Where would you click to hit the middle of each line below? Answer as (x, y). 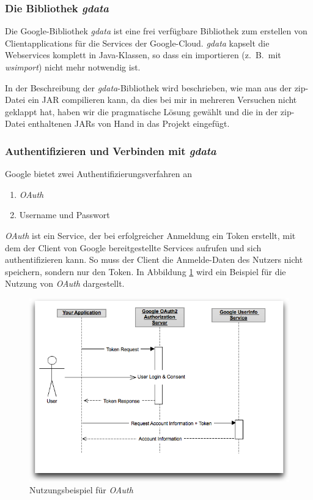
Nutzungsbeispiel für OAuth (81, 490)
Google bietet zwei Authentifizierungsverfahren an (98, 174)
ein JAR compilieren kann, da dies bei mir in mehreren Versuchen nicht (162, 100)
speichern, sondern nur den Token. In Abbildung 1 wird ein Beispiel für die (145, 271)
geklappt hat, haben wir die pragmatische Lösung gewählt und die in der (142, 111)
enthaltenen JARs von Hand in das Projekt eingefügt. (129, 123)
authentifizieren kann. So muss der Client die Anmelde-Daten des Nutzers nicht (154, 259)
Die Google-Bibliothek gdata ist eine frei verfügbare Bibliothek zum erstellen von (156, 31)
